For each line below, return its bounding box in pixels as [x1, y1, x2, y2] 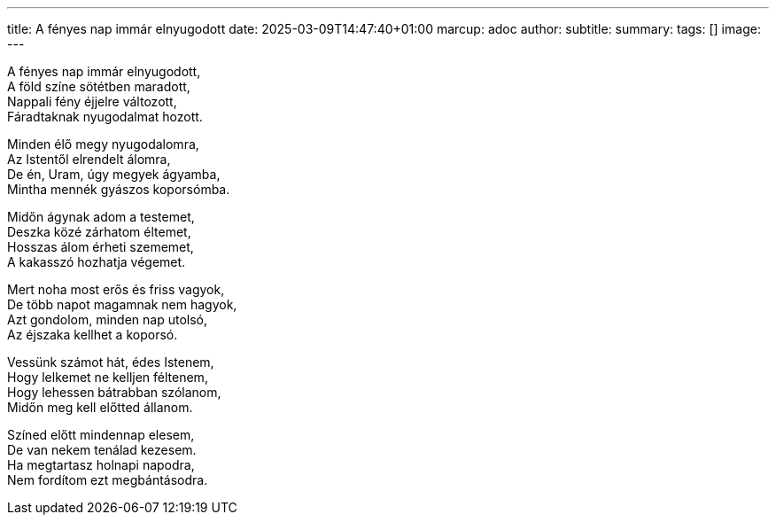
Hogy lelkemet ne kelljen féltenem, [7, 370, 208, 385]
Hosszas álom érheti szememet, [7, 239, 194, 254]
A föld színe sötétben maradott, [7, 79, 190, 94]
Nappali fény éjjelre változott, [7, 94, 177, 109]
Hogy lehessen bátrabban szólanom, [7, 385, 221, 400]
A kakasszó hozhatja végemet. [7, 254, 186, 269]
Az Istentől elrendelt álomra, [7, 152, 171, 167]
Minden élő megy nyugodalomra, [7, 136, 199, 152]
